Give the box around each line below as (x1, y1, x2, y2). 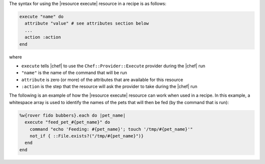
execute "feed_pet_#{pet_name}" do (25, 119, 110, 125)
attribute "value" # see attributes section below (25, 21, 149, 27)
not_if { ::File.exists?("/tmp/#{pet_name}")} (29, 133, 144, 139)
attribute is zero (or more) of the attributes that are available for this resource (21, 77, 184, 82)
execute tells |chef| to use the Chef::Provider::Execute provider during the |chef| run (21, 63, 206, 69)
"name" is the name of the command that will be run (21, 70, 128, 76)
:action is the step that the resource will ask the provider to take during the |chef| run (21, 83, 197, 89)
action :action (25, 34, 61, 40)
